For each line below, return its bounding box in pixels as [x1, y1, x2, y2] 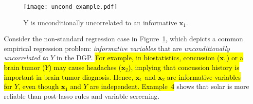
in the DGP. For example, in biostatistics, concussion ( [56, 52, 220, 63]
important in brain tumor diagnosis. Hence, [4, 71, 133, 82]
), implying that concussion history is [128, 62, 239, 72]
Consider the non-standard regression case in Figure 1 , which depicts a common [4, 34, 243, 44]
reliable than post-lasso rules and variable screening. [4, 90, 160, 101]
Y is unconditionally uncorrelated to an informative [23, 17, 177, 27]
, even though [18, 81, 59, 91]
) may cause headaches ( [49, 62, 122, 72]
